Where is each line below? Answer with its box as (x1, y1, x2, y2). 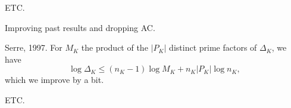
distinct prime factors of (169, 41, 257, 54)
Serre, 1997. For (5, 41, 62, 54)
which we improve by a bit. (5, 73, 104, 86)
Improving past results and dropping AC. (5, 21, 155, 33)
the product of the (81, 41, 148, 54)
